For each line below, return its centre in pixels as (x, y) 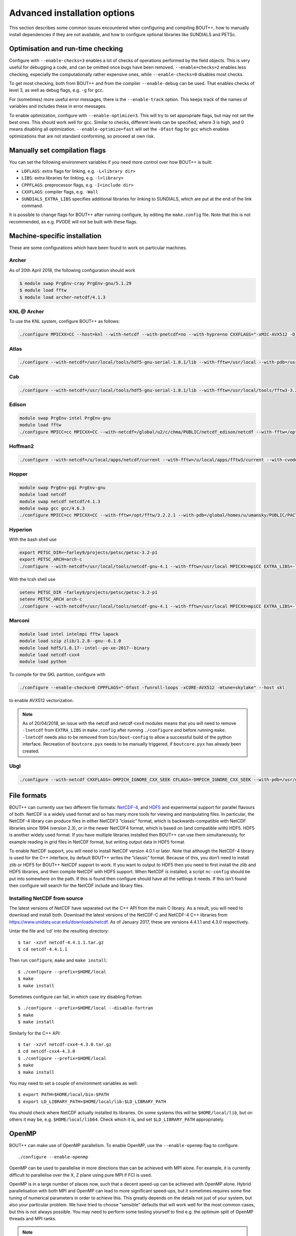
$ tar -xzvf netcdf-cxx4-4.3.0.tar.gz (65, 1044)
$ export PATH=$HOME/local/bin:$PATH (64, 1095)
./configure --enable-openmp (53, 1157)
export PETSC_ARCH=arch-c (51, 559)
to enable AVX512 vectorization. (41, 701)
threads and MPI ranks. (33, 1218)
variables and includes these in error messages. (58, 106)
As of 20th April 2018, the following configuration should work (72, 270)
